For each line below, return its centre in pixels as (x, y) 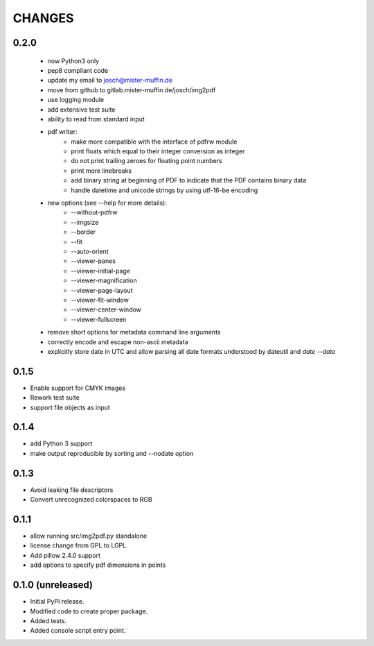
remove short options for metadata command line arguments (134, 332)
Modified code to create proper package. (89, 611)
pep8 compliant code (78, 70)
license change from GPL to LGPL (78, 545)
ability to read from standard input (96, 119)
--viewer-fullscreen (99, 319)
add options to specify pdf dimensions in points (98, 565)
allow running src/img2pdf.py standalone (89, 536)
